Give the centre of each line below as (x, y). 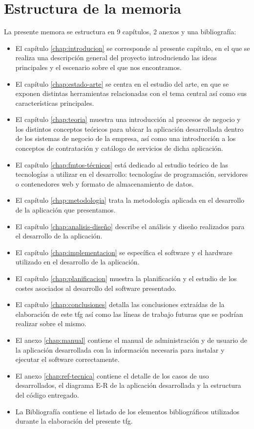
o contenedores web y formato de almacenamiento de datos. (105, 183)
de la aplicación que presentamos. (65, 210)
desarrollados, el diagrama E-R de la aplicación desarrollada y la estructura (128, 385)
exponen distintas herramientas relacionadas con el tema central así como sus (131, 93)
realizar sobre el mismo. (51, 323)
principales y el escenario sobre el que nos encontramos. (98, 67)
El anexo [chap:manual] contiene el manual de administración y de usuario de (131, 340)
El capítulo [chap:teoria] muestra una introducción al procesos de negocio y (128, 119)
